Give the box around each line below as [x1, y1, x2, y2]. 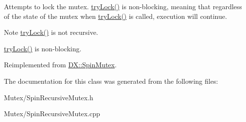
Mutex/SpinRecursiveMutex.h [4, 92, 93, 102]
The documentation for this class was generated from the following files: [4, 76, 218, 86]
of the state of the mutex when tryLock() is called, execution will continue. [4, 11, 227, 21]
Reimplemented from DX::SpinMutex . [4, 60, 117, 70]
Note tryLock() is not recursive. [4, 27, 98, 37]
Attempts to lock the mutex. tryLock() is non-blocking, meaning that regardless [4, 1, 242, 11]
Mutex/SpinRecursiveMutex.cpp [4, 108, 100, 119]
